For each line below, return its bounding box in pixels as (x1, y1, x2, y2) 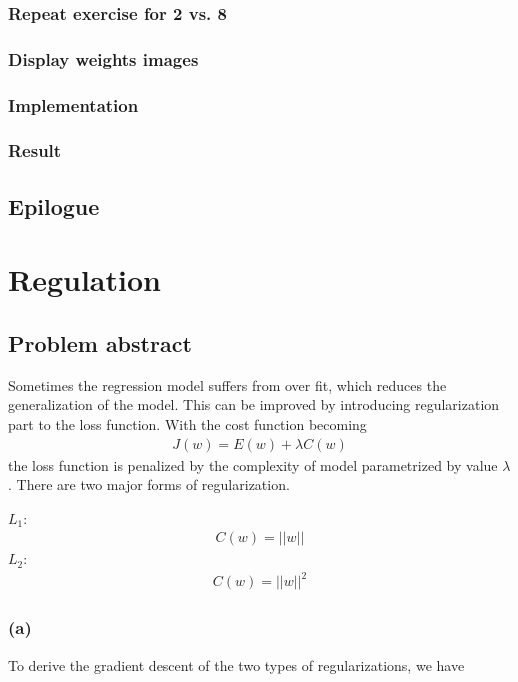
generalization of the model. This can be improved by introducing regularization (8, 394, 500, 415)
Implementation (8, 92, 139, 117)
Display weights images (8, 46, 199, 71)
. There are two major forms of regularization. (8, 474, 290, 495)
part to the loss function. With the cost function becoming (8, 413, 367, 434)
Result (8, 138, 62, 163)
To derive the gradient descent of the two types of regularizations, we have (8, 654, 465, 675)
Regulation (8, 259, 161, 300)
